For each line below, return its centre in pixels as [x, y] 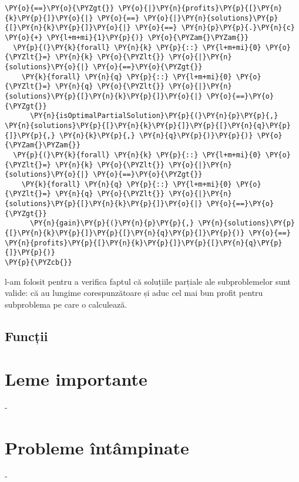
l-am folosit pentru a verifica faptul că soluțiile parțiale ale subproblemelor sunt [148, 281]
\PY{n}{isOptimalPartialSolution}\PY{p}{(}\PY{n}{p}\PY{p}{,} [154, 116]
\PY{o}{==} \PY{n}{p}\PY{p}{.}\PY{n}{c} [215, 28]
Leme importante [76, 379]
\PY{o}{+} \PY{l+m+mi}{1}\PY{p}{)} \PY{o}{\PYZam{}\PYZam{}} [127, 37]
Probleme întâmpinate [97, 448]
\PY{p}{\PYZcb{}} [38, 263]
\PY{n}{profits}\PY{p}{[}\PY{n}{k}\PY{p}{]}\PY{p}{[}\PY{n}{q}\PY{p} [144, 243]
